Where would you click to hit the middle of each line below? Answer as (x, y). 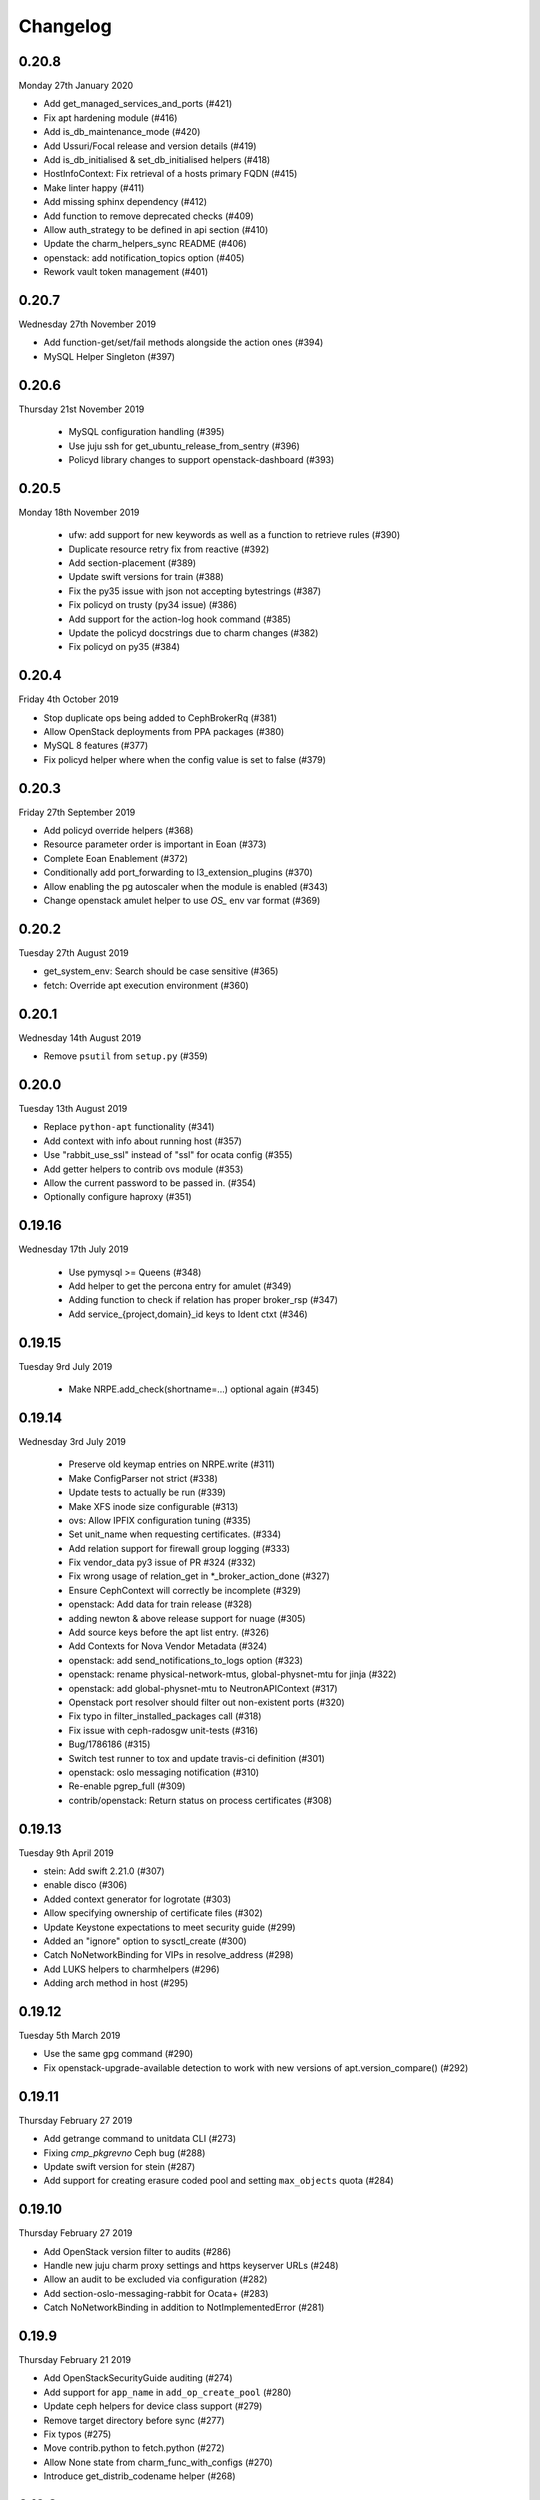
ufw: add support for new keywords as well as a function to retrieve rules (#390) (234, 535)
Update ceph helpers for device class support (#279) (153, 2406)
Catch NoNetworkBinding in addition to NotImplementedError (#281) (184, 2307)
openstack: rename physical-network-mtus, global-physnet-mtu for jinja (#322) (232, 1674)
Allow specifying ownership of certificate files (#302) (153, 1913)
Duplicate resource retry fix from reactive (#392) (169, 549)
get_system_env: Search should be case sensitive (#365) (161, 971)
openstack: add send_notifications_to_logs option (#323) (186, 1660)
